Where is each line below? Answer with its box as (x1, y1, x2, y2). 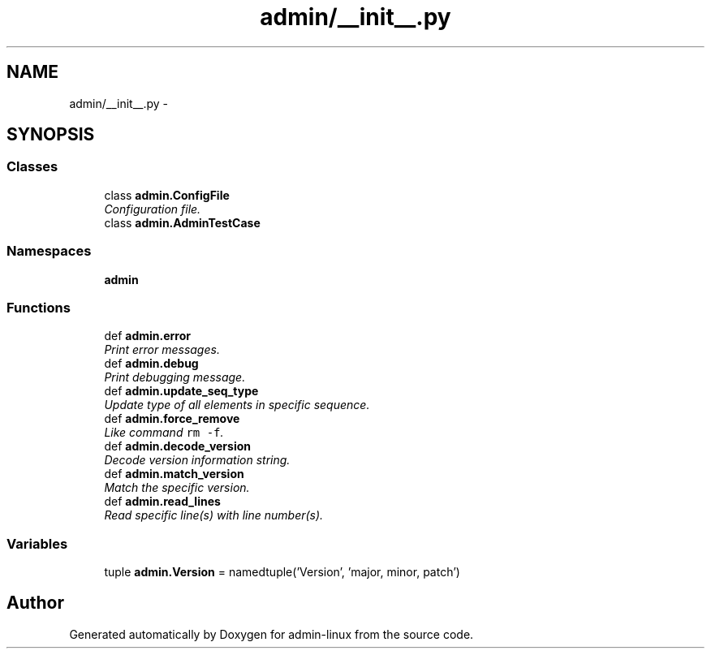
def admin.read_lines (104, 494, 221, 509)
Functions (6, 299, 71, 316)
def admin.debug (104, 356, 199, 371)
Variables (6, 535, 68, 552)
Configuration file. (104, 201, 201, 216)
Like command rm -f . (104, 425, 224, 440)
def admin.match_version (104, 467, 244, 481)
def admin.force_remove (104, 412, 240, 426)
